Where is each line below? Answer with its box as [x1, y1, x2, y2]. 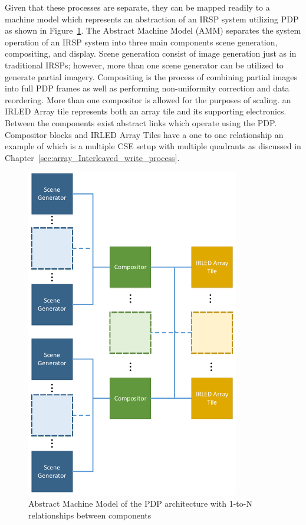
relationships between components [28, 508, 152, 521]
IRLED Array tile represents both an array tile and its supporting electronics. [5, 105, 287, 117]
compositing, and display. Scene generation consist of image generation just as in [5, 47, 297, 60]
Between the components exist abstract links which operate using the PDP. [5, 116, 277, 129]
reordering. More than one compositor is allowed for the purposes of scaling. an [5, 93, 291, 106]
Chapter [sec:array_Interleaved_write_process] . [5, 151, 180, 163]
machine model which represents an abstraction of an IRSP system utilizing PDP [5, 12, 299, 25]
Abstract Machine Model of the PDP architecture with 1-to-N [28, 497, 252, 510]
